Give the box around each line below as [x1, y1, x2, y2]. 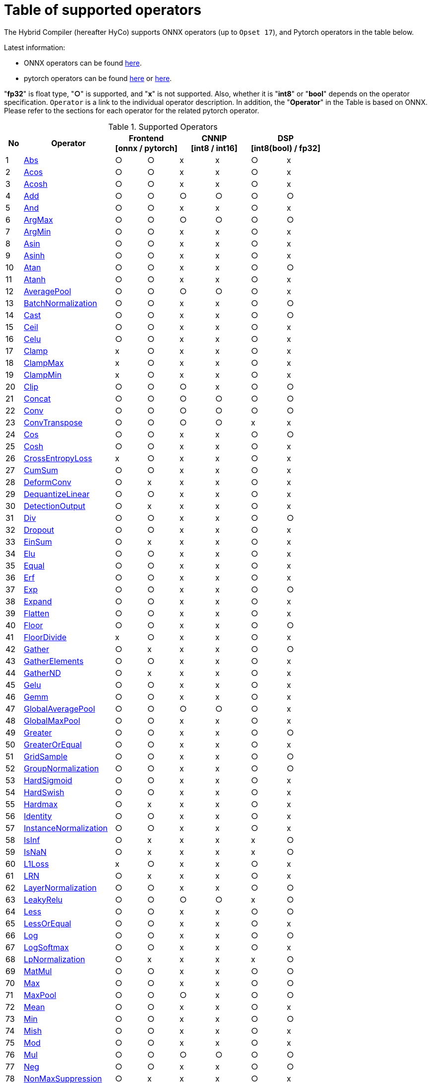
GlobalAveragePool [23, 703, 95, 714]
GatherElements [23, 656, 84, 666]
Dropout [23, 524, 54, 535]
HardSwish [23, 787, 64, 797]
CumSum [23, 465, 58, 475]
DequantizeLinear [23, 489, 90, 499]
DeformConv [23, 477, 71, 487]
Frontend [128, 133, 164, 143]
